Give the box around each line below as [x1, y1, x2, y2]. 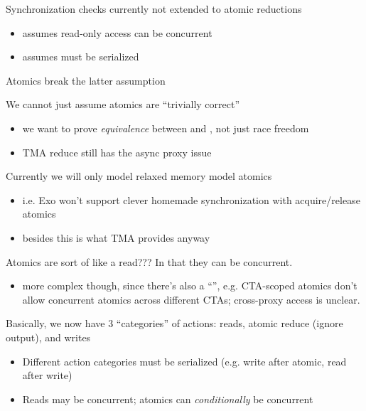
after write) [22, 368, 72, 383]
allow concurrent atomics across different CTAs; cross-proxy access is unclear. [22, 292, 360, 306]
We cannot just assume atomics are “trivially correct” [6, 97, 240, 112]
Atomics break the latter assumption [6, 73, 166, 87]
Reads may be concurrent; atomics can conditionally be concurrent [22, 391, 313, 406]
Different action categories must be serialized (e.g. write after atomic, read [22, 353, 347, 368]
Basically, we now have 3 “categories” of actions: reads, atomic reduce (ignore [6, 316, 343, 331]
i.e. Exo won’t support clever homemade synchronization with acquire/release [22, 192, 360, 207]
